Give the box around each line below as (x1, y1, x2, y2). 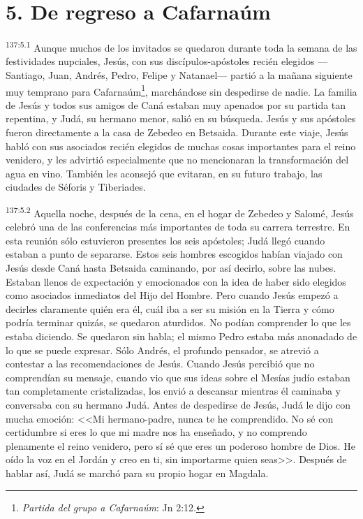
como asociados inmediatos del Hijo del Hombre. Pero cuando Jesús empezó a (6, 288, 339, 302)
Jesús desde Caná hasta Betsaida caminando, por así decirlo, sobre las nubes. (6, 261, 336, 275)
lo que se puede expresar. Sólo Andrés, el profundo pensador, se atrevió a (6, 342, 319, 357)
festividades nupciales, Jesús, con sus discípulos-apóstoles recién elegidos (6, 54, 315, 68)
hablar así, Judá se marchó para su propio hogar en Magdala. (6, 465, 269, 480)
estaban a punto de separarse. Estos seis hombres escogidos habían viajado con (6, 247, 343, 261)
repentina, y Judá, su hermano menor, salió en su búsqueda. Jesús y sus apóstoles (6, 111, 356, 126)
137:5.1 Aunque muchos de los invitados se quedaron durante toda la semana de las (6, 38, 357, 54)
